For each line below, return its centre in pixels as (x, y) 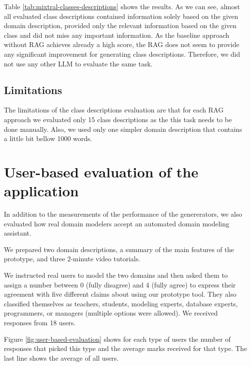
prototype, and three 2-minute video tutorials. (72, 259)
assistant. (18, 233)
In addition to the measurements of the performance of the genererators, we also (123, 214)
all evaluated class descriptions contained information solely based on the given (121, 16)
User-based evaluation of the (101, 171)
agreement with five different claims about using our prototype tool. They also (120, 294)
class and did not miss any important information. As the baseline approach (117, 35)
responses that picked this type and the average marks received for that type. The (125, 348)
